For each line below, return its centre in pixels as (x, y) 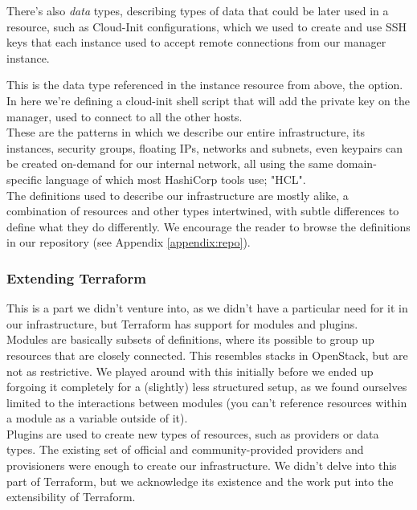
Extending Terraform (76, 277)
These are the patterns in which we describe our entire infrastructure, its (186, 132)
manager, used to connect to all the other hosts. (125, 116)
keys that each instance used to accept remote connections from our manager (196, 42)
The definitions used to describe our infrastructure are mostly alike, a (178, 195)
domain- (357, 163)
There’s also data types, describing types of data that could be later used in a (198, 10)
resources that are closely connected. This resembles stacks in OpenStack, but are (207, 355)
